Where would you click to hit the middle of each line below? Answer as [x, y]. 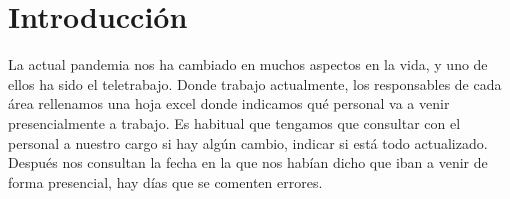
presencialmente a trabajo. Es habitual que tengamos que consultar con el [234, 122]
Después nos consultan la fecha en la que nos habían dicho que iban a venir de [248, 162]
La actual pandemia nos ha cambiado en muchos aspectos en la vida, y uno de [248, 64]
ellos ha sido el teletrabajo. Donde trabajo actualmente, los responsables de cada [255, 83]
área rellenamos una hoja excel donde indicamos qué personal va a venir [229, 103]
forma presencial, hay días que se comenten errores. [165, 181]
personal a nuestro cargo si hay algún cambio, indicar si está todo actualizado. [248, 142]
